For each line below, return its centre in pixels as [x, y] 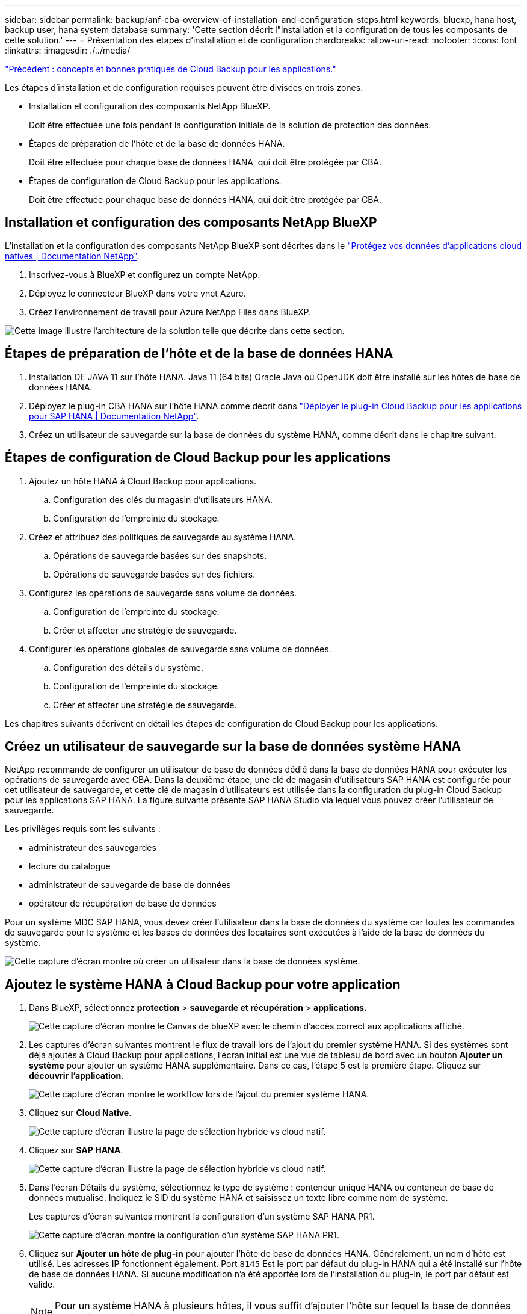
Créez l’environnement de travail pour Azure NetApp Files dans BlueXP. [170, 312]
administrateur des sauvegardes [93, 848]
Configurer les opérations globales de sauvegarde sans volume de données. [180, 649]
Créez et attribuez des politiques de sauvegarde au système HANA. [163, 537]
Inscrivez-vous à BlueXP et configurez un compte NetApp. [145, 274]
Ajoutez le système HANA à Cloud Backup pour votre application [203, 984]
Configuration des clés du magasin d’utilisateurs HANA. [163, 499]
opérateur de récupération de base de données [123, 904]
